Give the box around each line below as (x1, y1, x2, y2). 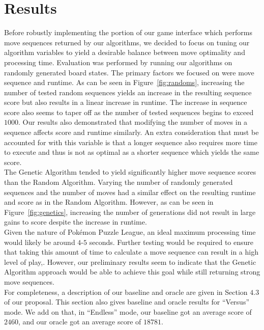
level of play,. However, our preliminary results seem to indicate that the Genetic (4, 256, 256, 267)
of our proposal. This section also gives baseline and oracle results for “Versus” (4, 296, 250, 307)
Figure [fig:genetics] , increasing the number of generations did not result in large (4, 206, 256, 217)
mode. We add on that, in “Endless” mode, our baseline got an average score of (4, 306, 252, 317)
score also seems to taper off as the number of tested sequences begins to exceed (4, 106, 254, 117)
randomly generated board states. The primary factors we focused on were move (4, 67, 254, 77)
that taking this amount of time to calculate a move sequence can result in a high (4, 246, 258, 257)
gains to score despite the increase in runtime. (4, 216, 147, 227)
